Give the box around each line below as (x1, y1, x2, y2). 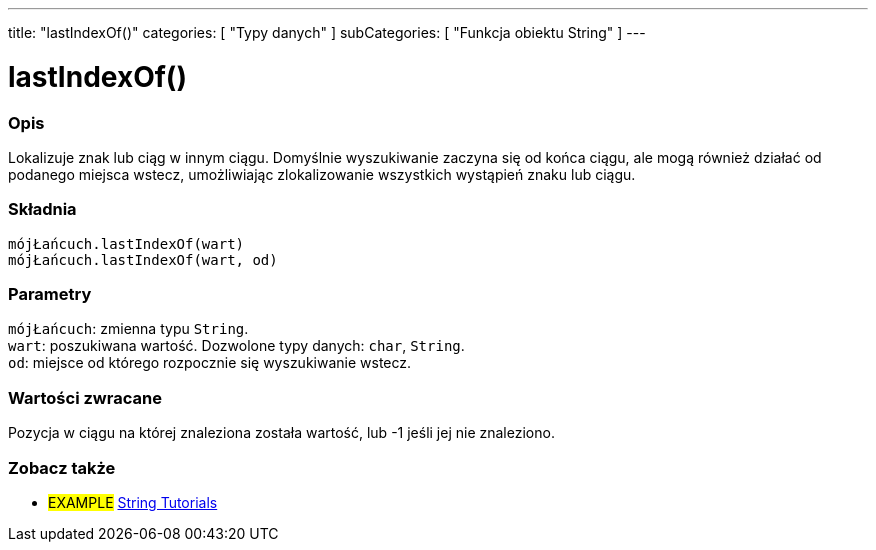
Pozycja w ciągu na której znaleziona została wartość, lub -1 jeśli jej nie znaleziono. (8, 424, 555, 442)
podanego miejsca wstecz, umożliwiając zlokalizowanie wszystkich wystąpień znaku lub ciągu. (8, 165, 636, 183)
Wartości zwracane (8, 387, 162, 408)
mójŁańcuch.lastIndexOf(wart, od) (8, 251, 278, 268)
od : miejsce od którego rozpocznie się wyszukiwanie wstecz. (8, 354, 412, 372)
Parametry (8, 284, 92, 304)
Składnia (8, 199, 77, 220)
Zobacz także (8, 457, 116, 478)
